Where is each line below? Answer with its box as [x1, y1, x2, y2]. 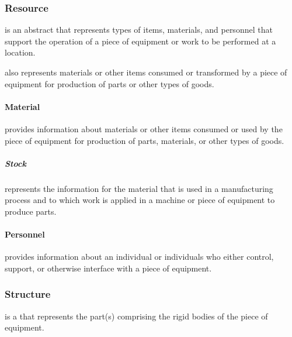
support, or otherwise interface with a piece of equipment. [5, 262, 212, 274]
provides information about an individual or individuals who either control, [5, 250, 274, 263]
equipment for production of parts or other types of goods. [5, 77, 214, 90]
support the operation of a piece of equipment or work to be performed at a [5, 35, 276, 47]
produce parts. [5, 205, 57, 217]
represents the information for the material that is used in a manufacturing [5, 182, 273, 194]
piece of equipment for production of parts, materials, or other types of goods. [5, 134, 284, 146]
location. [5, 46, 36, 59]
